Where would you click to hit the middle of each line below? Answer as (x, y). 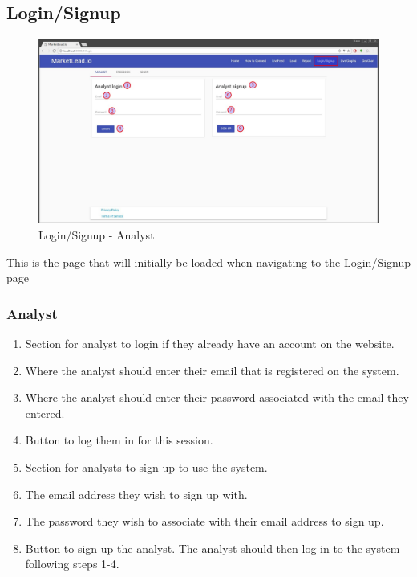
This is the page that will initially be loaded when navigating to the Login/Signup (209, 262)
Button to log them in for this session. (119, 440)
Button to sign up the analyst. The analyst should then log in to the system (213, 548)
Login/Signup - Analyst (97, 235)
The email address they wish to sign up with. (136, 494)
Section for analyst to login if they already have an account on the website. (210, 344)
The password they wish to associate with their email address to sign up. (204, 521)
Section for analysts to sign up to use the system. (146, 467)
